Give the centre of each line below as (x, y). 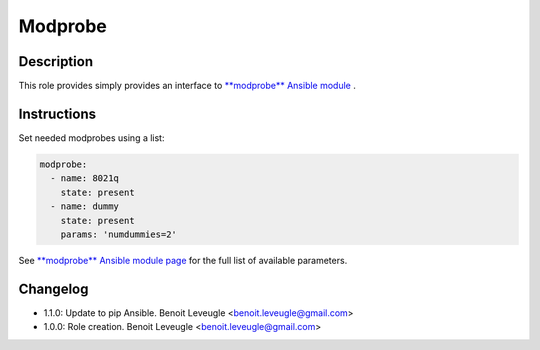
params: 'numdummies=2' (118, 234)
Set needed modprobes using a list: (91, 137)
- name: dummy (85, 206)
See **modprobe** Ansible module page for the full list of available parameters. (183, 260)
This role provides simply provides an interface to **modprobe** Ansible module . (187, 86)
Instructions (57, 113)
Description (56, 61)
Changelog (53, 288)
